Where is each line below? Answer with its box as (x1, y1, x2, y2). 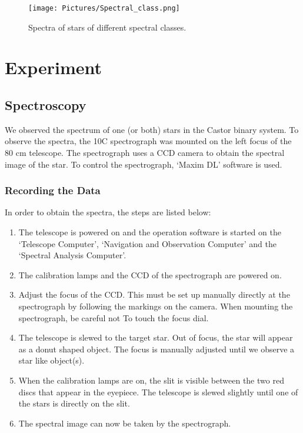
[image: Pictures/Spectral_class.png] (28, 4, 180, 12)
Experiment (5, 55, 102, 79)
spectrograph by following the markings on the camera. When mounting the (18, 299, 293, 312)
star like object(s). (18, 354, 85, 367)
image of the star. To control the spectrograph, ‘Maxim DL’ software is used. (5, 158, 282, 170)
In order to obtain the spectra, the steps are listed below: (5, 206, 211, 218)
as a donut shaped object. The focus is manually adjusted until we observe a (18, 342, 295, 355)
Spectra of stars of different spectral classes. (28, 21, 187, 33)
